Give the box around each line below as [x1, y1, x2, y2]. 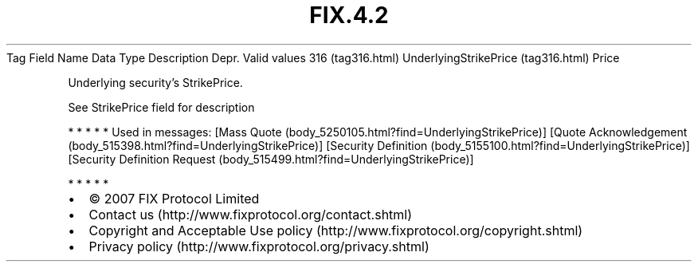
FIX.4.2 [309, 2, 389, 29]
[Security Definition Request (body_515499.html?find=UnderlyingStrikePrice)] [68, 152, 474, 166]
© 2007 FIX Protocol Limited [88, 190, 260, 207]
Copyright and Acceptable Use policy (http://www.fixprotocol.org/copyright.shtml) [88, 222, 583, 238]
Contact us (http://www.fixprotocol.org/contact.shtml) [88, 206, 413, 223]
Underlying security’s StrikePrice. [68, 75, 243, 89]
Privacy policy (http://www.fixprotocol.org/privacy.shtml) [88, 238, 429, 254]
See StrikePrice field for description [68, 100, 255, 114]
